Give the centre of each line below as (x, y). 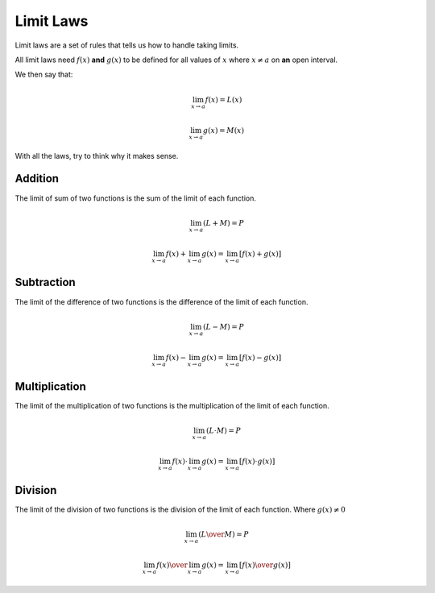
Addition (37, 178)
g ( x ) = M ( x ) (224, 130)
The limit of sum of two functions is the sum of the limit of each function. (136, 198)
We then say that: (44, 75)
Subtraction (45, 282)
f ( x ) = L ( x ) (224, 100)
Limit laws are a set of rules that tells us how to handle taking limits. (127, 45)
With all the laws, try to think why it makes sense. (97, 156)
